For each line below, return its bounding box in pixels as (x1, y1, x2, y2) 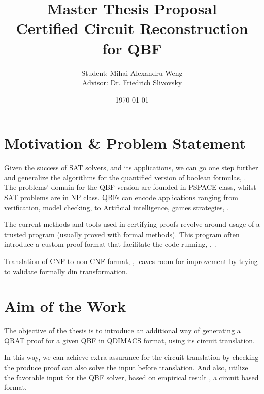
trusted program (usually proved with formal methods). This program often (4, 228, 240, 239)
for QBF (102, 38, 162, 58)
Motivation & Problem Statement (4, 133, 246, 153)
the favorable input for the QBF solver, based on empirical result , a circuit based (4, 372, 259, 382)
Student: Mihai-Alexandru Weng (81, 67, 183, 78)
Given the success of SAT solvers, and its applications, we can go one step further (4, 162, 258, 173)
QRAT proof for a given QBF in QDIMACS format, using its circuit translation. (4, 335, 255, 345)
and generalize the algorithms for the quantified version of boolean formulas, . (4, 172, 246, 182)
